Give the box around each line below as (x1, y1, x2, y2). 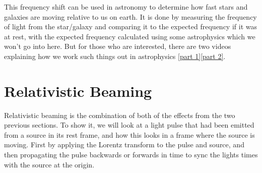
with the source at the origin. (4, 159, 95, 169)
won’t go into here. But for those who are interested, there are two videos (4, 41, 231, 51)
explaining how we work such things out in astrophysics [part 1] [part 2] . (4, 50, 226, 61)
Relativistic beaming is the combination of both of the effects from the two (4, 109, 235, 120)
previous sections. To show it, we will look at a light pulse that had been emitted (4, 120, 254, 130)
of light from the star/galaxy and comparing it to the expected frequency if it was (4, 21, 257, 32)
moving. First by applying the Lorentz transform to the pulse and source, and (4, 139, 244, 150)
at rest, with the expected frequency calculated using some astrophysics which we (4, 31, 255, 41)
